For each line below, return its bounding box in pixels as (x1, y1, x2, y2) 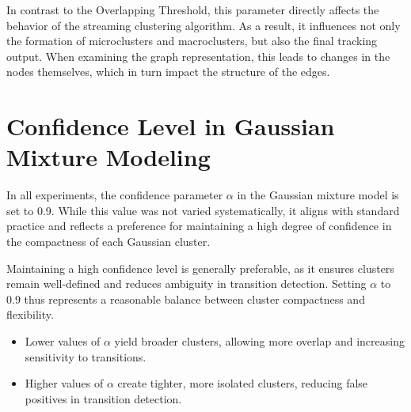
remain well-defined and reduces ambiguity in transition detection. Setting (6, 275, 367, 292)
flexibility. (6, 306, 54, 323)
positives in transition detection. (25, 390, 182, 406)
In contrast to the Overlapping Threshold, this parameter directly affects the (6, 2, 379, 17)
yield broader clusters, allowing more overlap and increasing (114, 333, 405, 350)
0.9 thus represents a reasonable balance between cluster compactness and (6, 290, 365, 307)
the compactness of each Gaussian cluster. (6, 233, 211, 250)
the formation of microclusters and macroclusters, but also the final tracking (6, 32, 378, 49)
